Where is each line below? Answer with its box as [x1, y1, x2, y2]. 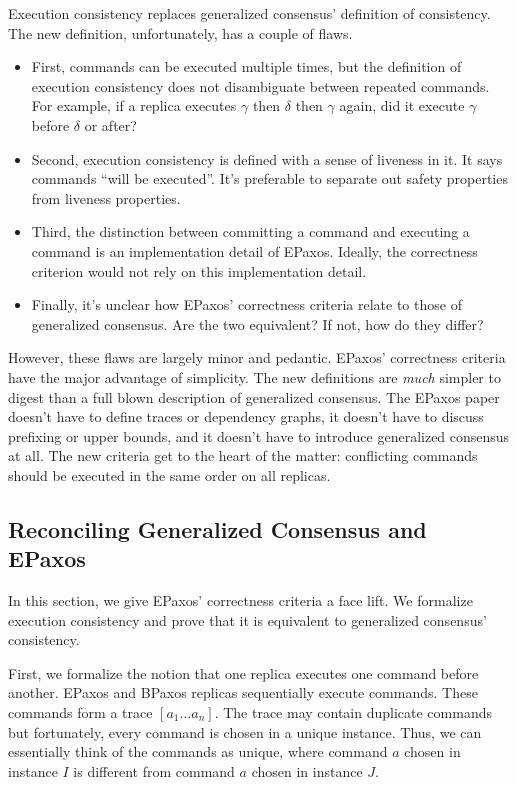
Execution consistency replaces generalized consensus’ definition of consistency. [8, 3, 491, 23]
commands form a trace [8, 702, 153, 723]
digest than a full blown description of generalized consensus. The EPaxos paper [8, 386, 500, 407]
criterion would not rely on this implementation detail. [31, 260, 367, 281]
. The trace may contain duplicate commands [214, 702, 492, 723]
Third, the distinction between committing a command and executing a [31, 221, 470, 242]
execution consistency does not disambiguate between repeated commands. [31, 75, 490, 96]
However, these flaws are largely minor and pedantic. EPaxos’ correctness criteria [8, 347, 506, 368]
